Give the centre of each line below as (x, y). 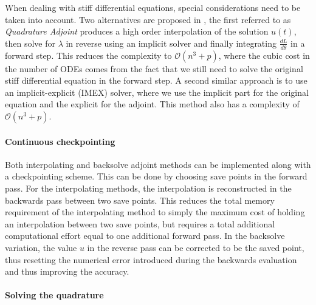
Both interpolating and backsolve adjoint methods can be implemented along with (158, 164)
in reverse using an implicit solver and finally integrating (171, 43)
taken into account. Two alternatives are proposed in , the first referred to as (148, 19)
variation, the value (41, 247)
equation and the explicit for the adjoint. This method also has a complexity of (152, 104)
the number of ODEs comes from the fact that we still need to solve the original (154, 68)
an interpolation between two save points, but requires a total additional (140, 223)
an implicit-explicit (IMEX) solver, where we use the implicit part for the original (157, 92)
